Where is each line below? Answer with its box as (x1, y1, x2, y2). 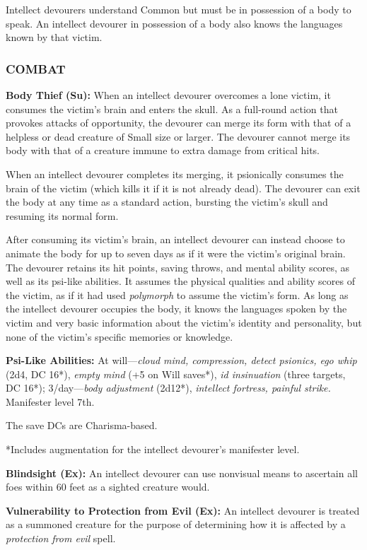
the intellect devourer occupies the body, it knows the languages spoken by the (6, 301, 347, 316)
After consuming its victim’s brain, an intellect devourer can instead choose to (6, 232, 345, 247)
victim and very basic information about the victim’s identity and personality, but (6, 315, 362, 329)
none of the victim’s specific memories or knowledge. (6, 329, 233, 344)
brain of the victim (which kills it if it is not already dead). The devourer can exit (6, 180, 361, 195)
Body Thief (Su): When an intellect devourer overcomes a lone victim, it (6, 88, 331, 102)
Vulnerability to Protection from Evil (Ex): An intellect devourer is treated (6, 503, 360, 517)
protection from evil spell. (6, 531, 116, 546)
